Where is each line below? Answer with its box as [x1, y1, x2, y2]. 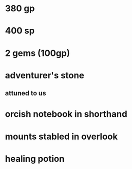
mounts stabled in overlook [5, 131, 118, 142]
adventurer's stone [5, 70, 84, 81]
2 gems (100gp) [5, 47, 70, 58]
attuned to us [5, 89, 46, 97]
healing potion [5, 153, 65, 164]
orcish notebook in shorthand [5, 109, 128, 120]
